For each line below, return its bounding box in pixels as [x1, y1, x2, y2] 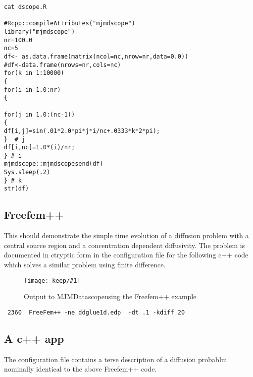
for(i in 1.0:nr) [4, 86, 61, 93]
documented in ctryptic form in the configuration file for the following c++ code [4, 250, 249, 260]
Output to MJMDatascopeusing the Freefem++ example [24, 291, 197, 302]
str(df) [4, 185, 29, 192]
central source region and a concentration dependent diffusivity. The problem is [4, 240, 245, 250]
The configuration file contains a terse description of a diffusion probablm [4, 354, 227, 364]
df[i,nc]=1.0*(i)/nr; [4, 144, 75, 151]
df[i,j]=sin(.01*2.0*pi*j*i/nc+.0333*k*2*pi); [4, 127, 160, 134]
